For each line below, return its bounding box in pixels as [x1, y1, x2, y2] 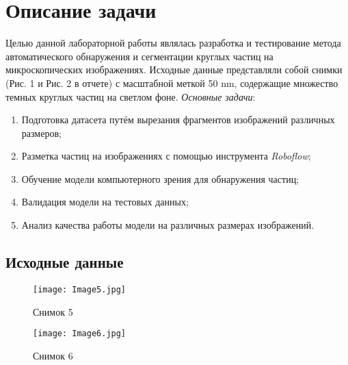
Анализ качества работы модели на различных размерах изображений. [21, 218, 314, 232]
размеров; [21, 125, 62, 140]
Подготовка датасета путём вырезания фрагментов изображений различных [21, 112, 335, 127]
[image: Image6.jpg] [33, 329, 126, 339]
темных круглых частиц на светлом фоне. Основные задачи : [5, 89, 256, 103]
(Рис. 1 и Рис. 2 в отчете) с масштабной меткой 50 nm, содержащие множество [5, 75, 338, 90]
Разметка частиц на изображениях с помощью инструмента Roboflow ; [21, 149, 311, 163]
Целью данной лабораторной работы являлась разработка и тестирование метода [5, 36, 341, 50]
